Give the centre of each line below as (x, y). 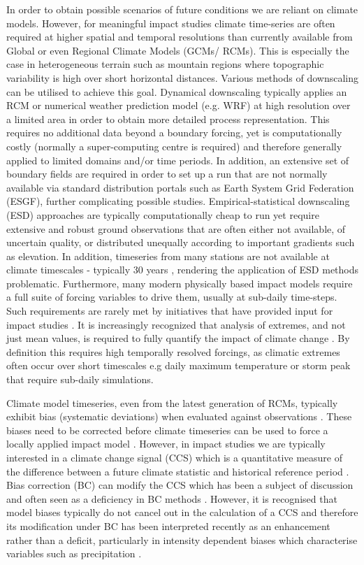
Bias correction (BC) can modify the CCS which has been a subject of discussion (180, 485)
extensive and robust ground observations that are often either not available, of (176, 228)
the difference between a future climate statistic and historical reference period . (178, 471)
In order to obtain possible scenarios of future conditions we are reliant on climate (182, 9)
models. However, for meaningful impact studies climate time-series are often (171, 23)
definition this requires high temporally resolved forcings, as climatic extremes (173, 351)
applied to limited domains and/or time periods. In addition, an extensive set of (178, 160)
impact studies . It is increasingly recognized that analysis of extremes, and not (176, 324)
